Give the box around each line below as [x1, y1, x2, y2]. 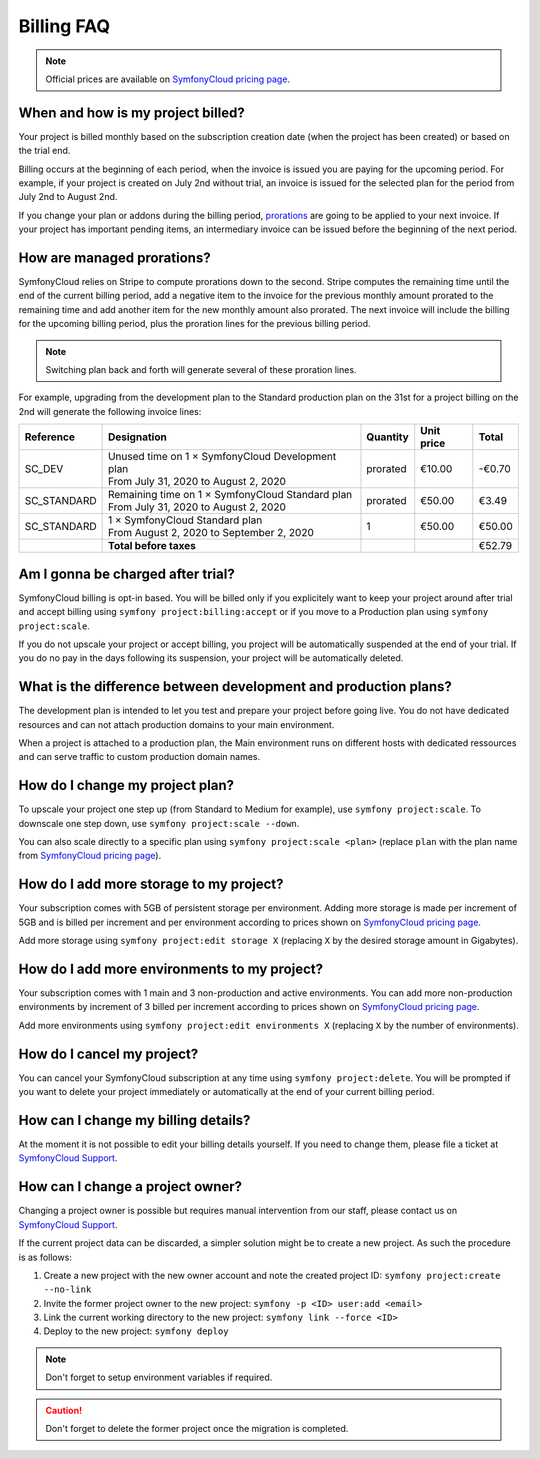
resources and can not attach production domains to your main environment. [18, 718, 335, 730]
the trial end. [18, 145, 71, 157]
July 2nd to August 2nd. [18, 191, 118, 203]
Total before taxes [107, 539, 197, 553]
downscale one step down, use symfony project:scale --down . [18, 817, 300, 829]
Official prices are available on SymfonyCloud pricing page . [45, 73, 290, 85]
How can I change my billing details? [18, 1111, 251, 1129]
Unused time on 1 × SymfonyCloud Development [107, 450, 337, 464]
